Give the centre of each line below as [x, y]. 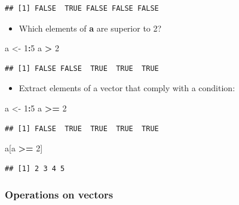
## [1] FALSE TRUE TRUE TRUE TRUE [82, 128]
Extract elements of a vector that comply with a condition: [127, 88]
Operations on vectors [59, 195]
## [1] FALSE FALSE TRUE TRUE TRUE [82, 68]
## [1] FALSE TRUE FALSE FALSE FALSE [82, 8]
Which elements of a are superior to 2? [90, 28]
